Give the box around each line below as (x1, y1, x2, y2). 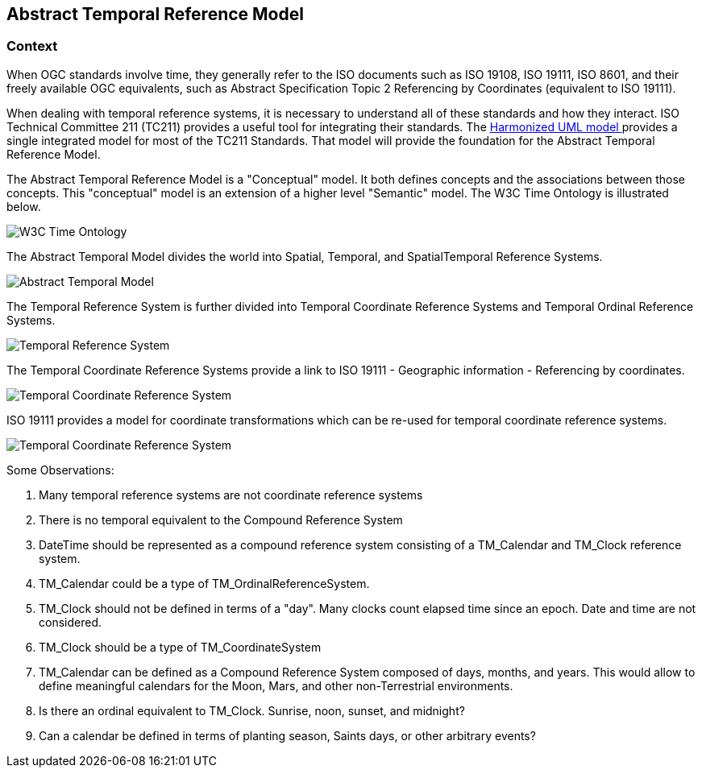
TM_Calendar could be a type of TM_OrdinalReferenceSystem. (39, 576, 370, 590)
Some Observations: (6, 462, 114, 477)
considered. (39, 615, 102, 629)
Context (6, 38, 58, 55)
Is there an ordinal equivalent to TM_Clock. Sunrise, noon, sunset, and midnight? (39, 703, 465, 718)
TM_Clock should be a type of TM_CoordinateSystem (39, 639, 322, 654)
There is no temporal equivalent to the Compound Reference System (39, 512, 403, 527)
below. (6, 199, 41, 213)
